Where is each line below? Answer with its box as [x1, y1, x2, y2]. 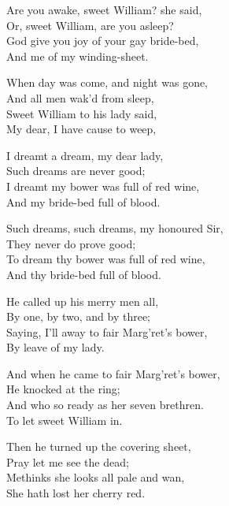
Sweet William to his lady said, [6, 105, 157, 121]
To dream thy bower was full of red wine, [6, 251, 205, 267]
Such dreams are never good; [6, 162, 146, 179]
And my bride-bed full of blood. [6, 193, 161, 210]
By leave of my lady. [6, 339, 105, 355]
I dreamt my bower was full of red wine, [6, 177, 200, 194]
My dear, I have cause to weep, [6, 121, 157, 137]
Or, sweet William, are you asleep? [6, 17, 174, 33]
